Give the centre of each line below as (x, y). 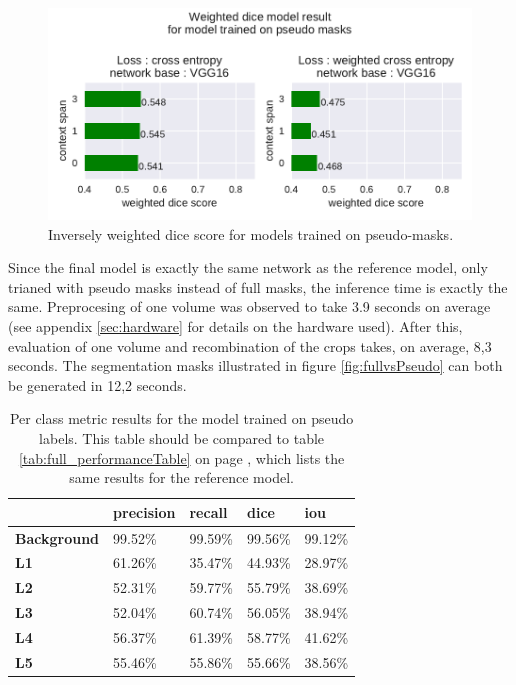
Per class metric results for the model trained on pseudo (181, 418)
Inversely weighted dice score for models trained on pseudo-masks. (251, 233)
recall (208, 511)
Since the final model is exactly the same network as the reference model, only (248, 267)
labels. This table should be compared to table (182, 437)
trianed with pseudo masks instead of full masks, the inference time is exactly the (258, 286)
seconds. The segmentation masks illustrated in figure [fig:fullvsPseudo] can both (255, 365)
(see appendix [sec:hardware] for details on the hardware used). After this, (235, 325)
